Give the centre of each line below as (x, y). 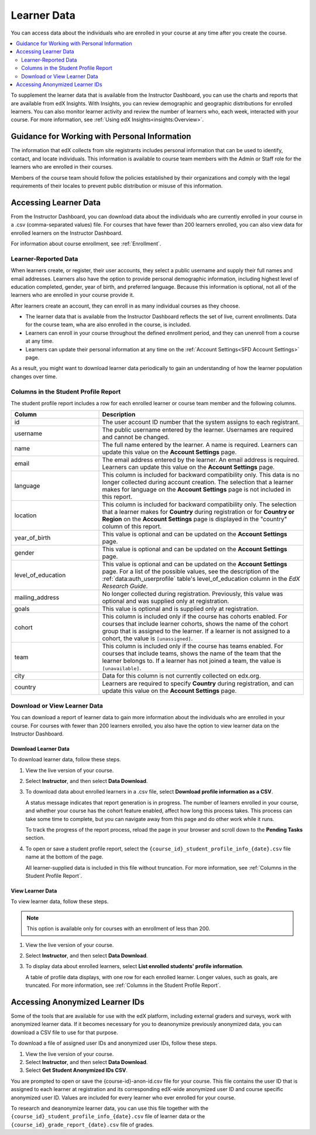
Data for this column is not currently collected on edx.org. (182, 676)
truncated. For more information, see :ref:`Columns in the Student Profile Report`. (123, 985)
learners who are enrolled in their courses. (62, 167)
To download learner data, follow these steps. (66, 760)
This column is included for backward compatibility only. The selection (199, 505)
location (25, 515)
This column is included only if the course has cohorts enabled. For (195, 617)
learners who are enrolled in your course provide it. (73, 295)
